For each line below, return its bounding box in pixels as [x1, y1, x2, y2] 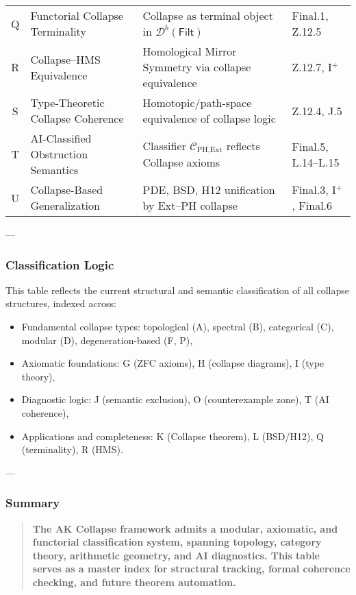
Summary [5, 494, 60, 511]
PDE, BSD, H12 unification [142, 182, 275, 197]
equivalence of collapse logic [142, 110, 276, 126]
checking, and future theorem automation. [32, 574, 236, 589]
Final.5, [292, 138, 329, 154]
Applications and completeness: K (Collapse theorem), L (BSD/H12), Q [21, 428, 324, 443]
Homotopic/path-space [142, 95, 252, 110]
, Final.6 [292, 197, 333, 213]
